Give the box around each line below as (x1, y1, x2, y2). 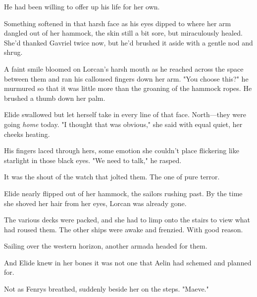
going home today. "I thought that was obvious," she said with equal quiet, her (4, 119, 243, 129)
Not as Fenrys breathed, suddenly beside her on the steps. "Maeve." (4, 284, 209, 294)
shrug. (4, 47, 23, 57)
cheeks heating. (4, 128, 50, 139)
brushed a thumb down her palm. (4, 92, 105, 103)
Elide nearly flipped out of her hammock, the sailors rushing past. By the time (4, 188, 243, 198)
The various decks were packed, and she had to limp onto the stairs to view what (4, 214, 251, 225)
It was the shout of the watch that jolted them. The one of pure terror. (4, 171, 220, 182)
